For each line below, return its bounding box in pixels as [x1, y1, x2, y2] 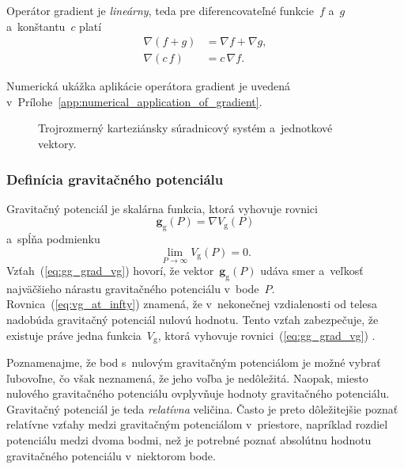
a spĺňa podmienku [6, 231, 100, 247]
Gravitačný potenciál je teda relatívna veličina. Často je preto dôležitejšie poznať [6, 400, 398, 417]
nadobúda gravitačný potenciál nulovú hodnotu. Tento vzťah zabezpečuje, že [6, 311, 379, 328]
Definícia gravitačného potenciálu [6, 169, 224, 189]
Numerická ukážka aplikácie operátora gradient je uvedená [6, 78, 291, 94]
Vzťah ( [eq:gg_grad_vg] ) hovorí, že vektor [6, 262, 214, 279]
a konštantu [6, 17, 66, 34]
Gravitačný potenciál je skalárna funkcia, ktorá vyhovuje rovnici [6, 200, 318, 216]
